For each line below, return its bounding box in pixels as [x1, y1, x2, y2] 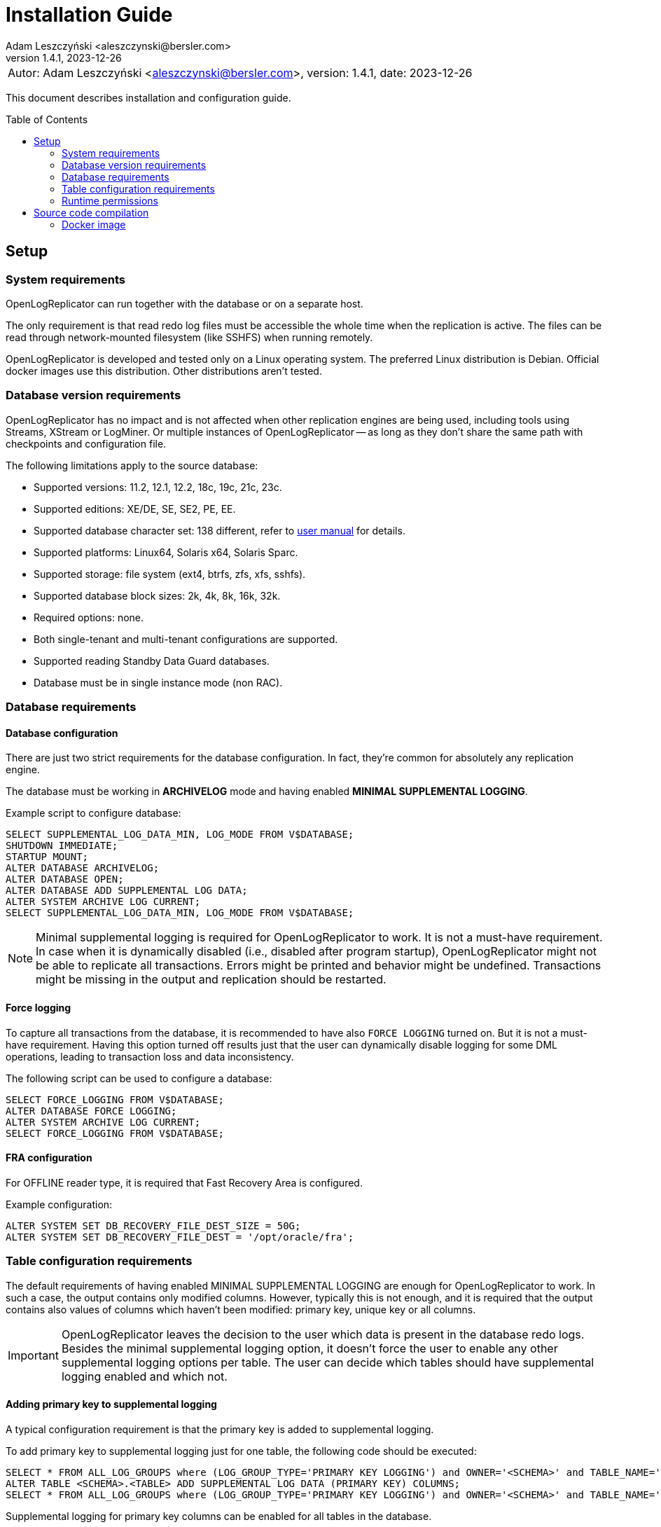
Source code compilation [34, 206, 149, 219]
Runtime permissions [62, 194, 158, 207]
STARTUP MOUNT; [6, 851, 89, 863]
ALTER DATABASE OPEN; [6, 873, 124, 885]
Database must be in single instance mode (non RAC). [34, 676, 283, 689]
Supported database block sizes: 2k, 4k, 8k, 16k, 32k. [34, 589, 281, 602]
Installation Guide [6, 3, 173, 27]
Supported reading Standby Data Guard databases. [34, 654, 270, 667]
